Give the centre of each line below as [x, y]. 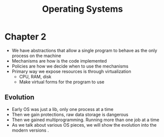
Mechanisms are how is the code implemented [59, 61]
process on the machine [36, 56]
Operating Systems [82, 9]
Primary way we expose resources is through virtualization [71, 71]
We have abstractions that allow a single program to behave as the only [84, 50]
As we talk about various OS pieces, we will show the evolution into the [84, 125]
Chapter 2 [25, 37]
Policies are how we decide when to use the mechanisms [70, 66]
